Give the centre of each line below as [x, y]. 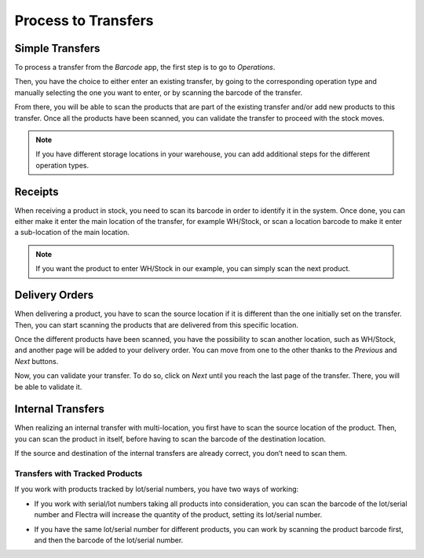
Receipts [37, 191]
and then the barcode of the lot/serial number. [109, 540]
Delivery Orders [54, 295]
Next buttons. [37, 361]
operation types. [62, 165]
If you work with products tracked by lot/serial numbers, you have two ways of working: [157, 489]
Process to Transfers [84, 20]
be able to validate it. [48, 387]
